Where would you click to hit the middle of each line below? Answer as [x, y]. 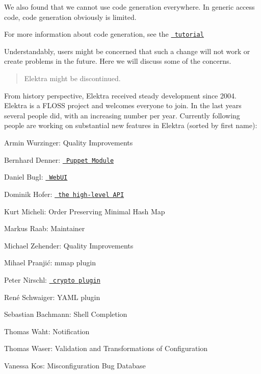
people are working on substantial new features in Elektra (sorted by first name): [131, 125]
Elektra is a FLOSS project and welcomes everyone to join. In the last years [123, 105]
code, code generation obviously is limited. [70, 17]
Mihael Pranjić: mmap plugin [50, 263]
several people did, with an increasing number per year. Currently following [122, 115]
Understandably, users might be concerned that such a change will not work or [127, 51]
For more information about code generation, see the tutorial [104, 34]
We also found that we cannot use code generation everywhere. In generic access [129, 7]
